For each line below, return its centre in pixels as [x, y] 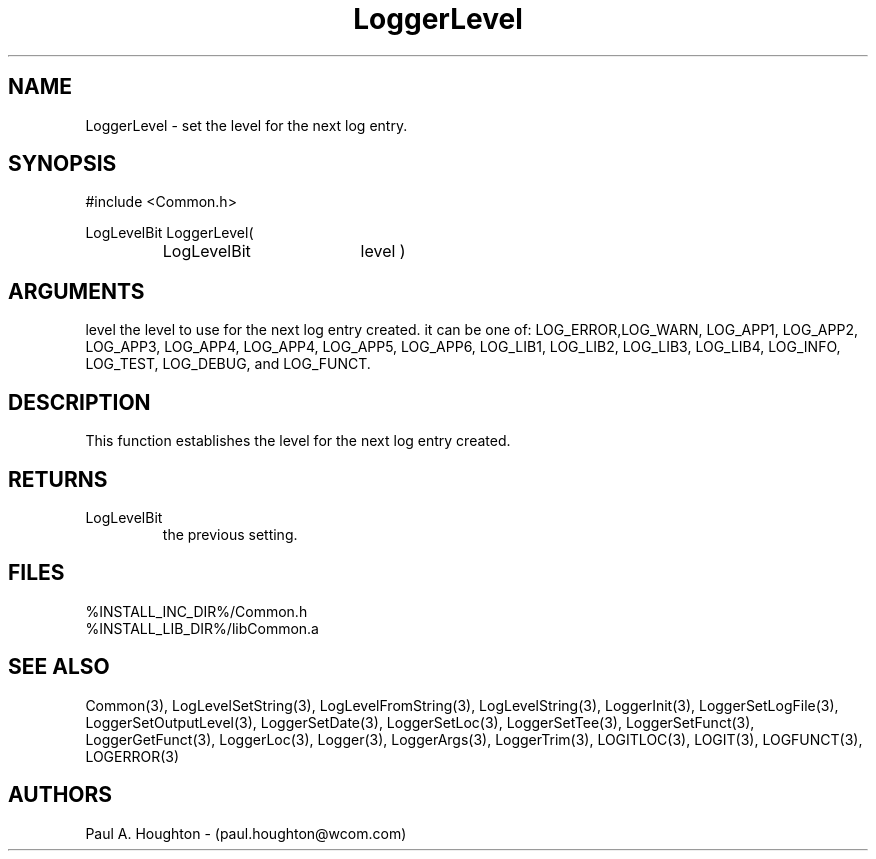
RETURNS [58, 479]
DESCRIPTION [79, 402]
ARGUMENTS [76, 291]
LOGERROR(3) [132, 756]
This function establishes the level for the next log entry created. [298, 441]
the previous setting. [230, 534]
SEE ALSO [59, 667]
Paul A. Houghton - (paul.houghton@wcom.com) [246, 833]
